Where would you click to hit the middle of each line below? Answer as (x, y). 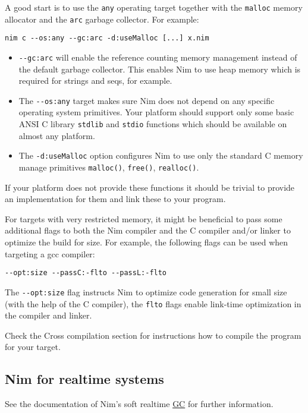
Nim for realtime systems (84, 379)
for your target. (33, 347)
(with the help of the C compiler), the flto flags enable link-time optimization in (153, 303)
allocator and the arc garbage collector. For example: (102, 19)
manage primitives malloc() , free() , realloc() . (109, 167)
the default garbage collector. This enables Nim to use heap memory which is (160, 69)
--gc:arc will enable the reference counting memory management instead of (158, 57)
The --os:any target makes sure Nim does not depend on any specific (147, 100)
